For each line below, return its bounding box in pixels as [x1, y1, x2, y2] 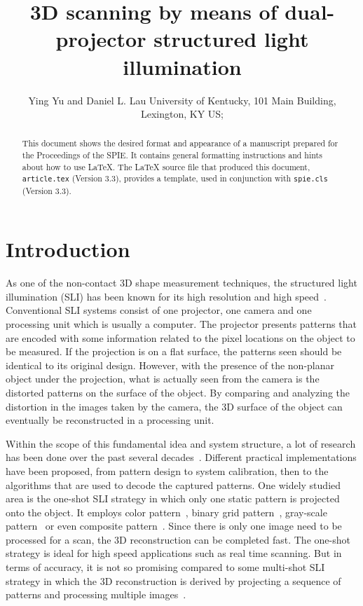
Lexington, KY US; [140, 106, 224, 121]
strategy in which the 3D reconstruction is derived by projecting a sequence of [6, 573, 341, 588]
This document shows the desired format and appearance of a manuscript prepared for [22, 137, 338, 149]
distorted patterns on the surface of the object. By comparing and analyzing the [6, 385, 350, 399]
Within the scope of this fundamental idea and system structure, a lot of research [6, 436, 356, 450]
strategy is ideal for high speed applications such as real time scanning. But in [6, 546, 342, 560]
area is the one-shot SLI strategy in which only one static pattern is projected [6, 491, 340, 506]
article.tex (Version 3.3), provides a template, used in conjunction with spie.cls [22, 172, 328, 184]
